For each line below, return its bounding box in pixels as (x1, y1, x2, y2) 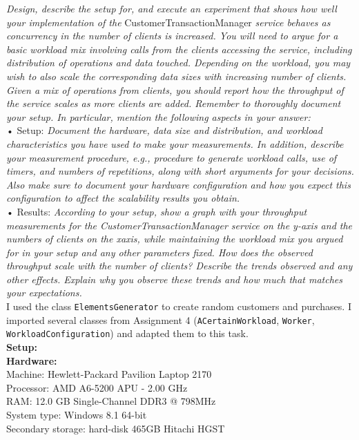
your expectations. (6, 285, 82, 300)
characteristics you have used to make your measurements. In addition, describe (6, 136, 344, 151)
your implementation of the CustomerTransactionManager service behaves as (6, 15, 331, 29)
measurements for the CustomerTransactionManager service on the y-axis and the (6, 218, 353, 232)
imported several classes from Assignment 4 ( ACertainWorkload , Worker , (6, 312, 315, 327)
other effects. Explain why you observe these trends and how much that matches (6, 271, 343, 286)
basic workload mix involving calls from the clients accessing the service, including (6, 41, 352, 56)
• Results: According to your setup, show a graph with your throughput (6, 204, 307, 218)
